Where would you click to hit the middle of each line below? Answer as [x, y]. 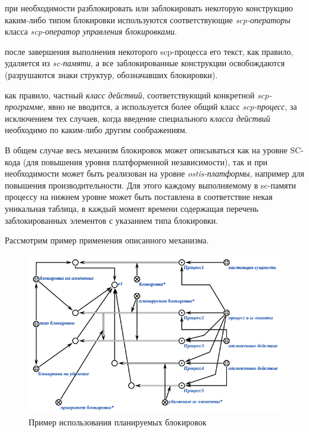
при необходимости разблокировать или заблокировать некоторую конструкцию [149, 8]
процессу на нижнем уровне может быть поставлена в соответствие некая [139, 197]
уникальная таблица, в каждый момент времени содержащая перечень [132, 208]
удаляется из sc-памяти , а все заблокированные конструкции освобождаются [145, 63]
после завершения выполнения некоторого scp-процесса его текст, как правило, [149, 51]
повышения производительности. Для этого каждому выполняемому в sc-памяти [151, 185]
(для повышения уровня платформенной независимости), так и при [145, 161]
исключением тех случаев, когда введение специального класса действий [138, 118]
